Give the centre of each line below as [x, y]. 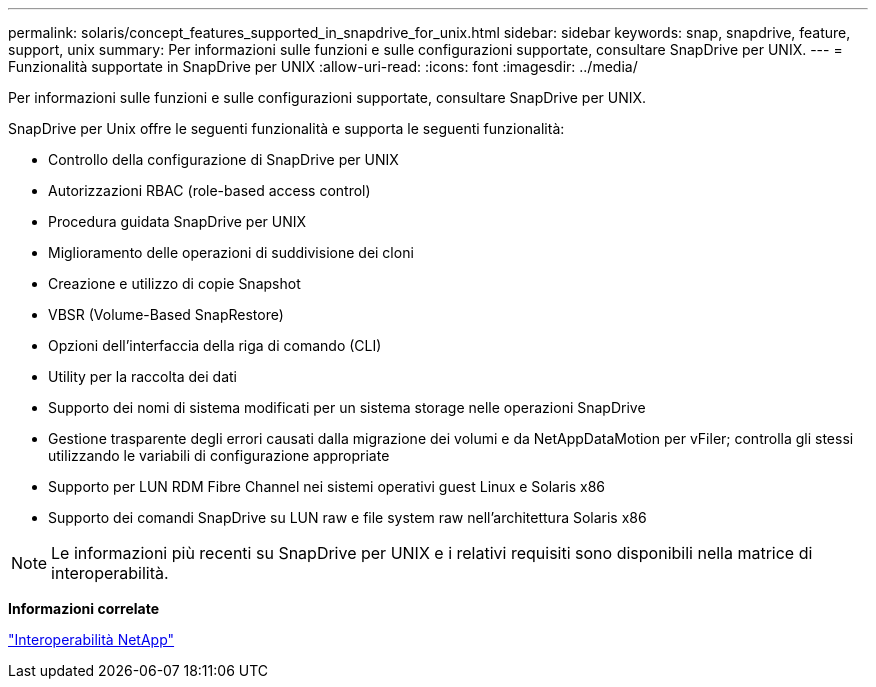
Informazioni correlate [84, 608]
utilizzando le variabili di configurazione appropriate [219, 455]
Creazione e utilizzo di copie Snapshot [174, 283]
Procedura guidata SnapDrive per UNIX [177, 221]
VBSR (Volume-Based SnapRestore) [166, 314]
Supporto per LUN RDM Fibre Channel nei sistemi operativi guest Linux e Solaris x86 [327, 486]
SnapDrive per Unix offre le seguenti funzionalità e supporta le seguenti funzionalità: [286, 128]
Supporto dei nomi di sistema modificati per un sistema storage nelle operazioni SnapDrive [347, 407]
